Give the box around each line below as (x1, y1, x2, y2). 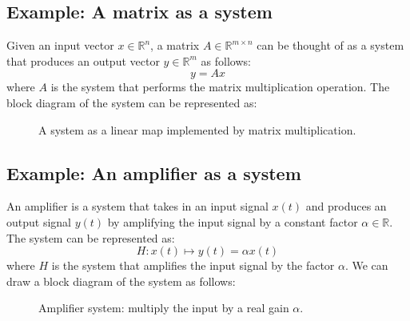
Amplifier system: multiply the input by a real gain (38, 299, 289, 316)
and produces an (305, 198, 387, 215)
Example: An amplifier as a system (6, 160, 301, 185)
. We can (344, 257, 388, 274)
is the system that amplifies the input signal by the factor (51, 257, 335, 274)
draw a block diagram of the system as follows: (6, 272, 236, 289)
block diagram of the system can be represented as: (6, 94, 257, 110)
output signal (6, 213, 71, 230)
